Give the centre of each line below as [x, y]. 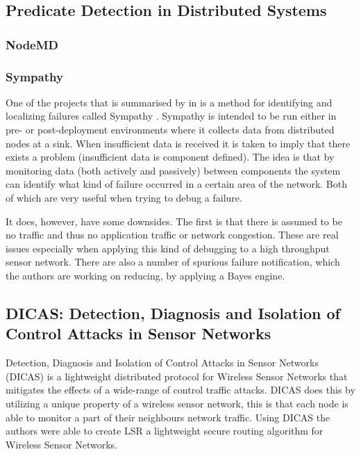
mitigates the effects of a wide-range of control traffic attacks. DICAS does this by [180, 390]
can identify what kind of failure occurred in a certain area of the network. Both [177, 184]
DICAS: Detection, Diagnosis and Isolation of [173, 313]
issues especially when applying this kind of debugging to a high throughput [168, 248]
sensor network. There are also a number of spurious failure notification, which [173, 262]
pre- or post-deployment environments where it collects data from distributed [170, 130]
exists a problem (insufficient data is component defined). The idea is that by [170, 157]
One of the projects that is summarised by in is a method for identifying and [169, 102]
